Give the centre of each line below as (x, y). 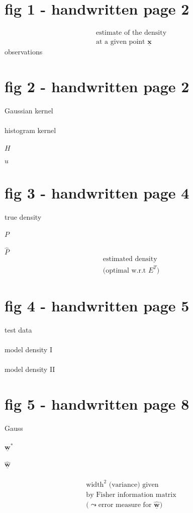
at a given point (120, 42)
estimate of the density (131, 33)
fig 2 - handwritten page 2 (97, 86)
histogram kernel (30, 130)
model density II (30, 369)
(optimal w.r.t (124, 270)
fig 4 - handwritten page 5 (97, 305)
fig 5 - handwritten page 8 (97, 404)
